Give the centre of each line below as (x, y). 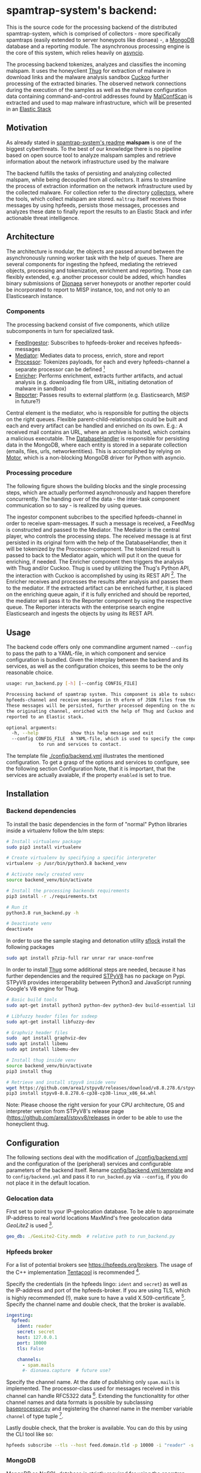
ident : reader (34, 1326)
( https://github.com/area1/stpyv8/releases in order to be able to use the (94, 1118)
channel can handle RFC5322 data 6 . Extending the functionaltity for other (98, 1395)
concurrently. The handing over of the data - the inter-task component (93, 499)
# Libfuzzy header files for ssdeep (52, 1016)
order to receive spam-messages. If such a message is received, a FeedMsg (100, 523)
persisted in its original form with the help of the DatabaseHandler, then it (96, 542)
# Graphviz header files (37, 1032)
